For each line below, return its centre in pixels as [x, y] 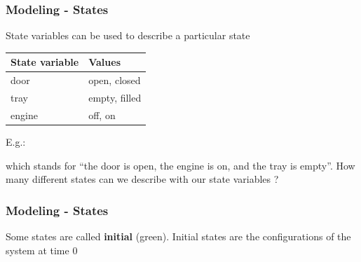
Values [104, 62]
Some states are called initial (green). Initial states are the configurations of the [178, 236]
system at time [38, 250]
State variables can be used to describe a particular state [128, 35]
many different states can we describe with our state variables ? [142, 179]
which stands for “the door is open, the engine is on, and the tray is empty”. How [180, 165]
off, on [102, 115]
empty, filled [115, 97]
